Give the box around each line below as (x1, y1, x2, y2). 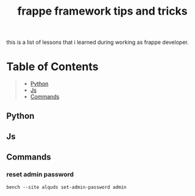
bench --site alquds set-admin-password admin (6, 184, 127, 190)
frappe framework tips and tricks (17, 4, 188, 18)
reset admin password (6, 170, 74, 179)
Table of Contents (6, 60, 99, 74)
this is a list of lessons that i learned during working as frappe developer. (6, 38, 189, 46)
